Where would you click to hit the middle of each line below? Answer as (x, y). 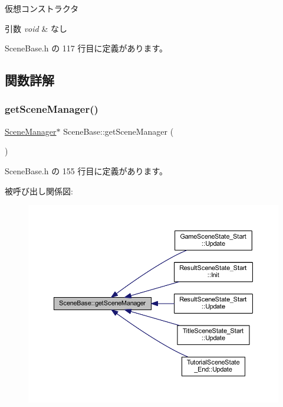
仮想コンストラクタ (42, 8)
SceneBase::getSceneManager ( (119, 131)
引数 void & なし (36, 28)
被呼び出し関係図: (39, 191)
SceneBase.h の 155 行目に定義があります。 (86, 170)
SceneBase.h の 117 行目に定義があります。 (86, 48)
